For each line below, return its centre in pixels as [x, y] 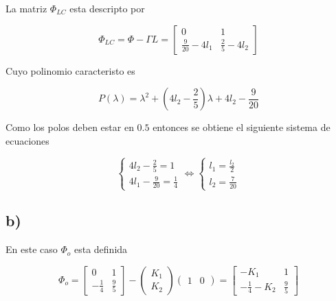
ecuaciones [27, 140]
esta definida [101, 249]
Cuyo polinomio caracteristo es [70, 70]
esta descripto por [107, 8]
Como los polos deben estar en [70, 127]
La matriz [26, 8]
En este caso [32, 249]
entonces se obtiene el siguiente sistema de [242, 127]
